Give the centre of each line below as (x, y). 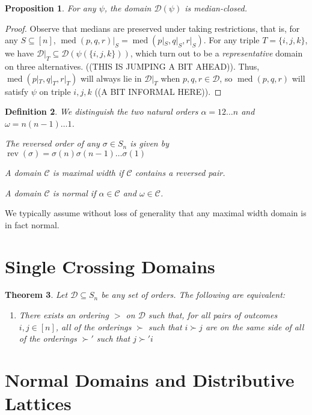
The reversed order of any (52, 143)
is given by (149, 143)
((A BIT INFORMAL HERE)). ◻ (158, 91)
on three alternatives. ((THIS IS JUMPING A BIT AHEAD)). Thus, (132, 66)
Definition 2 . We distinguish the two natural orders (102, 111)
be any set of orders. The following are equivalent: (193, 295)
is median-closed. (216, 8)
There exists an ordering (64, 315)
